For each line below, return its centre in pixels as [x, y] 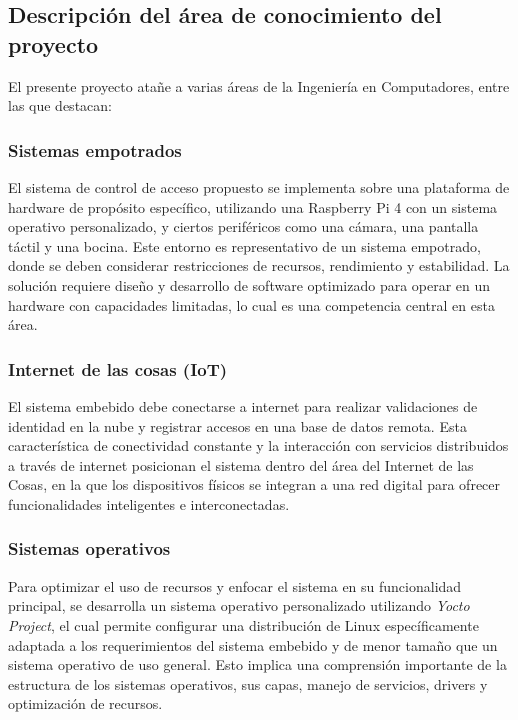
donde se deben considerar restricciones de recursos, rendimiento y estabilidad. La [259, 265]
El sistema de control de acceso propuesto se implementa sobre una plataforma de [259, 187]
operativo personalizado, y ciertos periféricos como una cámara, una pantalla [243, 226]
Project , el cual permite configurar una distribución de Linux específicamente [243, 624]
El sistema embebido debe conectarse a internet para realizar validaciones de [243, 405]
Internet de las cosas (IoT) [118, 368]
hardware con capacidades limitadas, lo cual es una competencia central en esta [251, 304]
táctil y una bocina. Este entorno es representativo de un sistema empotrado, [244, 245]
